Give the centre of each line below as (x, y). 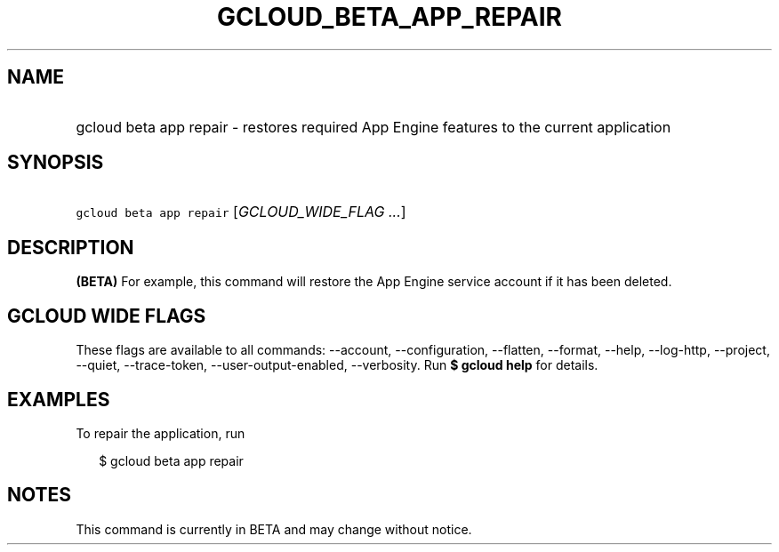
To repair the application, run (161, 433)
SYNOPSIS (56, 163)
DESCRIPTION (71, 247)
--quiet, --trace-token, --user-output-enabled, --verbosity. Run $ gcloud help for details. (337, 365)
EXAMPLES (59, 399)
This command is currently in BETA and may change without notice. (274, 529)
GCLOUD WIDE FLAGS (107, 316)
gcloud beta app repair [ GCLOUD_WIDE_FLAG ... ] (241, 212)
